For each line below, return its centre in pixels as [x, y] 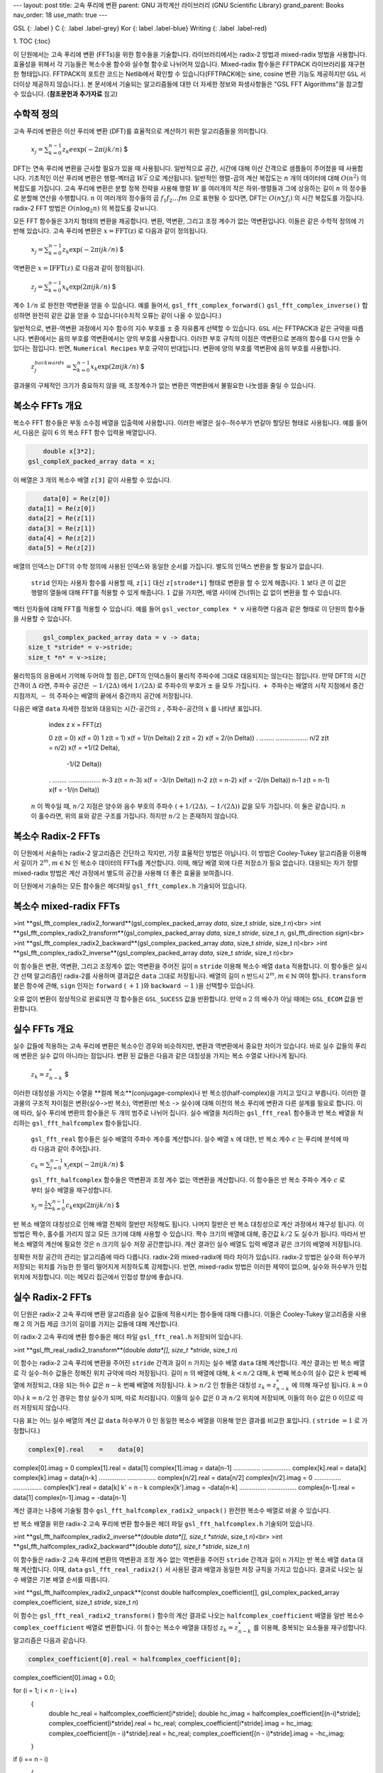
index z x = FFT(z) [75, 725]
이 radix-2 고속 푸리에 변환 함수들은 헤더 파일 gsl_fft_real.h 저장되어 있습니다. [128, 1337]
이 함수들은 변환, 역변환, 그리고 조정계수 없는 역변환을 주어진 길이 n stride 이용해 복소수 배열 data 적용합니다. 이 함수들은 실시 [190, 966]
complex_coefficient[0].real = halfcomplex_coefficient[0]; [135, 1659]
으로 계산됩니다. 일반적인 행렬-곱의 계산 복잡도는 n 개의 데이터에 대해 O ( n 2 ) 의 [258, 178]
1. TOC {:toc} [32, 41]
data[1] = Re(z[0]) [62, 508]
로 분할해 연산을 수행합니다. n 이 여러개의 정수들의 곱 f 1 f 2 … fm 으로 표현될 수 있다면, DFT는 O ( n [147, 199]
